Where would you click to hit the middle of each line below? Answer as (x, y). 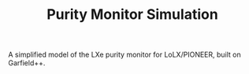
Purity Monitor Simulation (132, 15)
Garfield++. (27, 63)
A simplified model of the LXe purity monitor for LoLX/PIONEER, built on (125, 55)
